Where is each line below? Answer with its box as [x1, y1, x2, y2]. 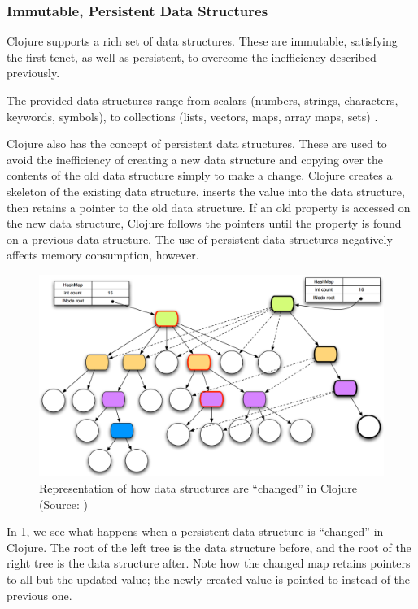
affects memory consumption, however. [7, 246, 199, 263]
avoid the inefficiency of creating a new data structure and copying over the [7, 150, 383, 167]
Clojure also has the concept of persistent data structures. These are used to [7, 135, 387, 152]
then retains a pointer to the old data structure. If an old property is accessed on [7, 198, 411, 215]
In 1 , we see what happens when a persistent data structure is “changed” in [7, 523, 384, 540]
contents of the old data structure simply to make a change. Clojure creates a [7, 167, 393, 184]
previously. [7, 64, 60, 81]
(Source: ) [39, 495, 88, 512]
